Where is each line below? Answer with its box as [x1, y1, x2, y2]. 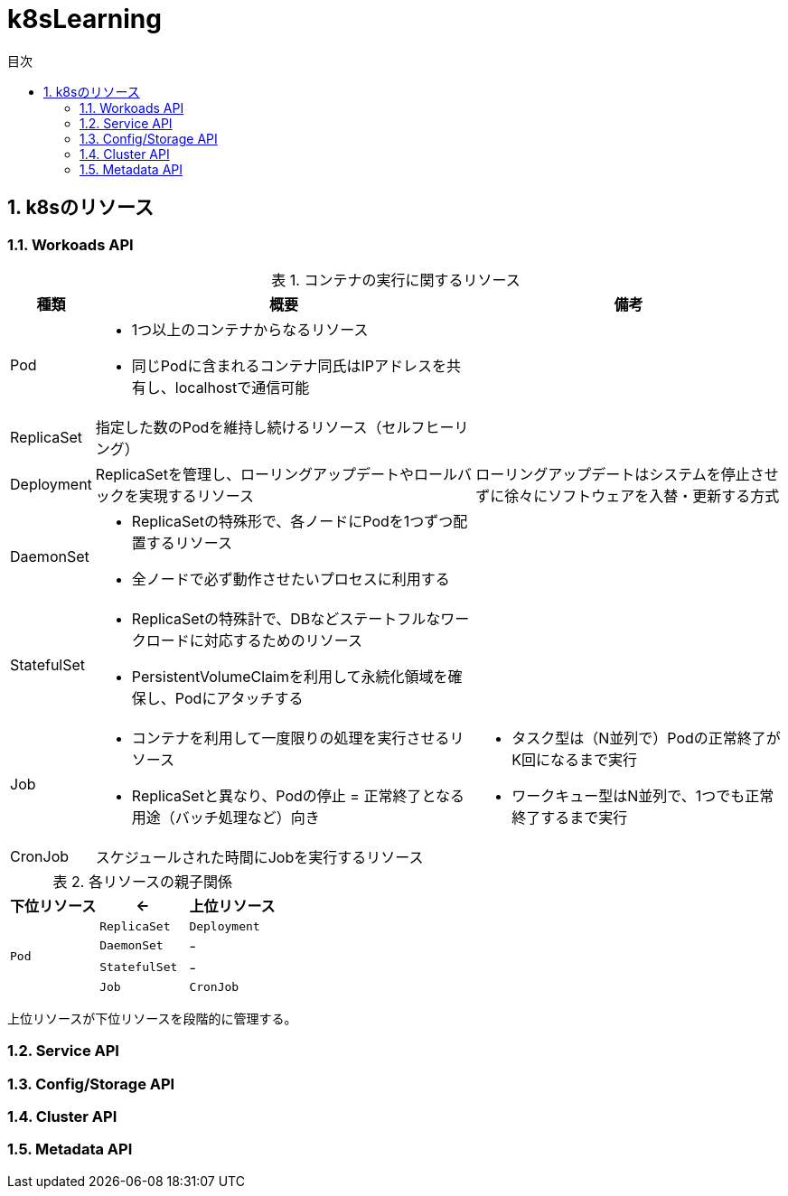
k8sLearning [7, 4, 162, 34]
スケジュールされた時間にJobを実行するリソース [95, 847, 424, 866]
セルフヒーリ [381, 417, 469, 436]
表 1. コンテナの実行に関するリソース [271, 270, 521, 289]
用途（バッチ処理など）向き [131, 808, 320, 827]
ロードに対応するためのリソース [145, 631, 363, 649]
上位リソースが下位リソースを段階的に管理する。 [7, 1010, 297, 1026]
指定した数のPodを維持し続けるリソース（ [95, 417, 382, 436]
